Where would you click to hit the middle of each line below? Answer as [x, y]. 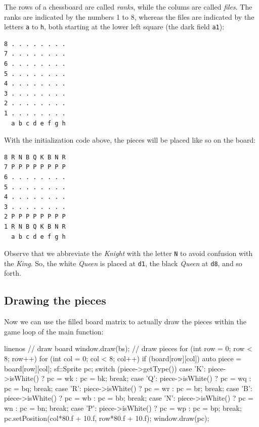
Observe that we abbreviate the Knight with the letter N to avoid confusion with [128, 253]
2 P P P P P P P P [35, 217]
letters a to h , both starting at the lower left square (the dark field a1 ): [114, 27]
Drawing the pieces [55, 300]
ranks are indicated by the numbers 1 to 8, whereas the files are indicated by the [129, 16]
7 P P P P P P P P [35, 167]
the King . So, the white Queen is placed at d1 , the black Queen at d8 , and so [123, 263]
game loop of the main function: [54, 331]
